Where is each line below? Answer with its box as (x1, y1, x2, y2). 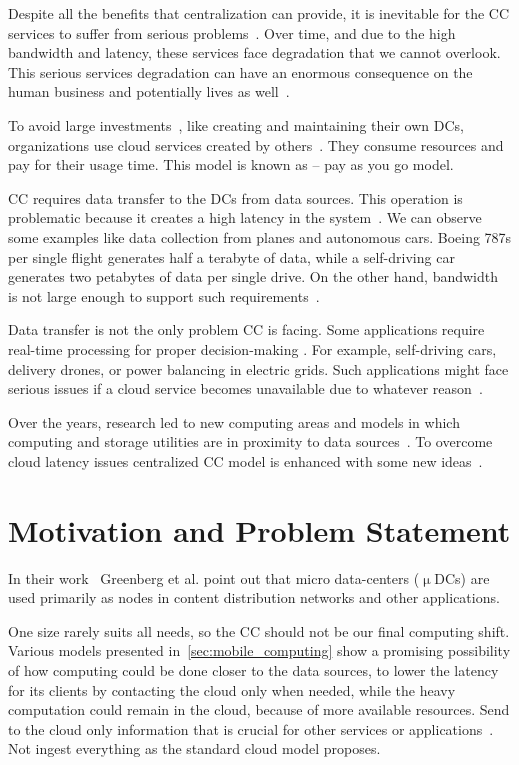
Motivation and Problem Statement (8, 509, 511, 550)
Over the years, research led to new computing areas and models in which (8, 411, 460, 432)
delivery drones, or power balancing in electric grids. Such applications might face (8, 358, 509, 379)
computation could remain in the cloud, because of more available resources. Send (8, 699, 510, 720)
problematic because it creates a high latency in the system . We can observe (8, 207, 482, 228)
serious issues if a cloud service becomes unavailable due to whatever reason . (8, 378, 483, 399)
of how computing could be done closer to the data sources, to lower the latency (8, 659, 499, 680)
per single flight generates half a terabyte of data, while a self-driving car (8, 246, 455, 267)
